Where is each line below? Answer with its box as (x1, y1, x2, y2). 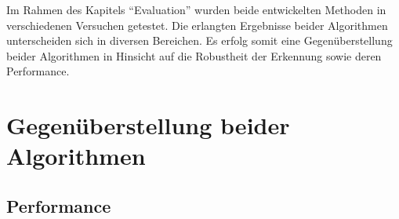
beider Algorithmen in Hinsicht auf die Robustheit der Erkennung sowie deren (6, 47, 382, 64)
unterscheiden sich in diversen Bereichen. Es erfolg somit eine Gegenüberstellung (6, 32, 393, 49)
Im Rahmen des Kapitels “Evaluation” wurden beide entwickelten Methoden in (6, 2, 386, 17)
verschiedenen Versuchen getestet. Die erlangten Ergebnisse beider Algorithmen (6, 16, 388, 33)
